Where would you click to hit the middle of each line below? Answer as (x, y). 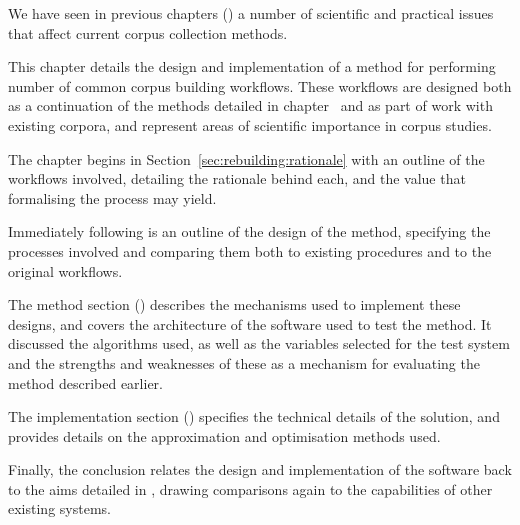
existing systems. (59, 508)
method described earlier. (85, 382)
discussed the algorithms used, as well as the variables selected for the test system (259, 343)
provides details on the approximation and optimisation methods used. (224, 435)
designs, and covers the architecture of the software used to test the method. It (250, 323)
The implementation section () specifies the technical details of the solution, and (254, 416)
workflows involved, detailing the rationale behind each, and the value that (237, 178)
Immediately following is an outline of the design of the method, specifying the (249, 231)
